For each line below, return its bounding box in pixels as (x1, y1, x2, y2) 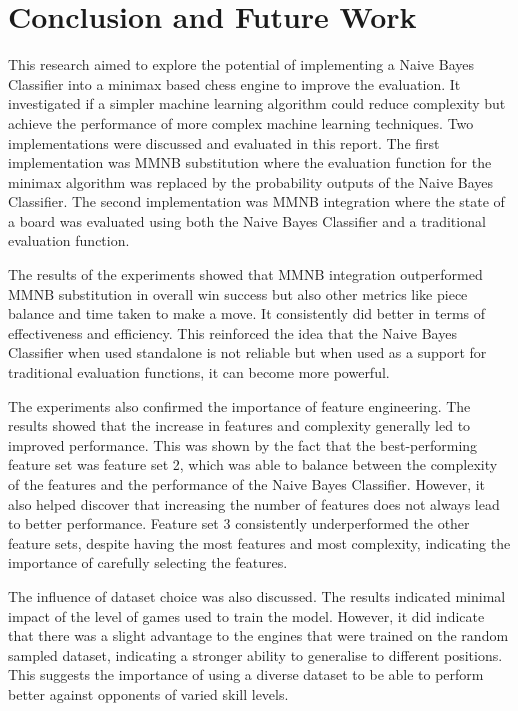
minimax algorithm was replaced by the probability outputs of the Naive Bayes (8, 171, 494, 192)
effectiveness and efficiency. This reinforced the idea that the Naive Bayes (8, 322, 457, 343)
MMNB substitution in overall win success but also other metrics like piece (8, 283, 468, 304)
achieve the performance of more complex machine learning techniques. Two (8, 112, 474, 133)
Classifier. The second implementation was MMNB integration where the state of (8, 191, 505, 212)
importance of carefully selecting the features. (8, 552, 288, 573)
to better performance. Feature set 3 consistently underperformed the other (8, 513, 470, 534)
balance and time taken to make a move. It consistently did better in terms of (8, 303, 486, 324)
